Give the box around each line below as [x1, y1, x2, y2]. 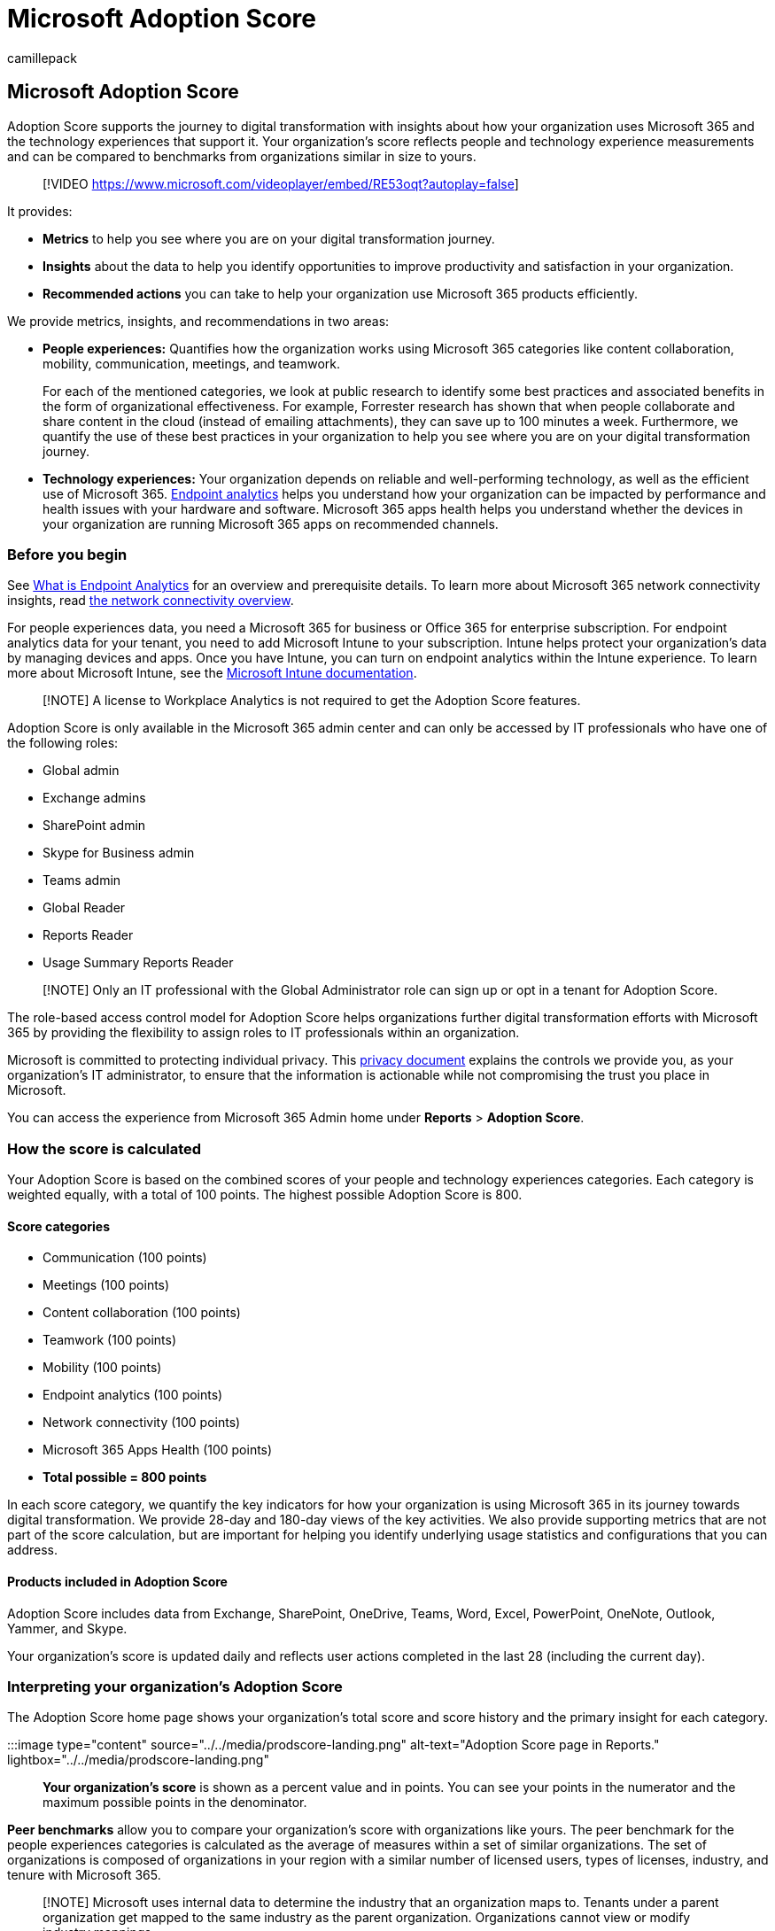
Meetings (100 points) [43, 1277, 170, 1293]
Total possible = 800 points [43, 1470, 207, 1485]
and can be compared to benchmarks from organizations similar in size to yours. [7, 148, 477, 164]
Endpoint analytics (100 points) [43, 1387, 223, 1403]
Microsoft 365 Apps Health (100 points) [43, 1442, 273, 1458]
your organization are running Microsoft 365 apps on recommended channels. [43, 516, 499, 531]
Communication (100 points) [43, 1250, 207, 1266]
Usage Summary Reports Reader [43, 955, 234, 971]
